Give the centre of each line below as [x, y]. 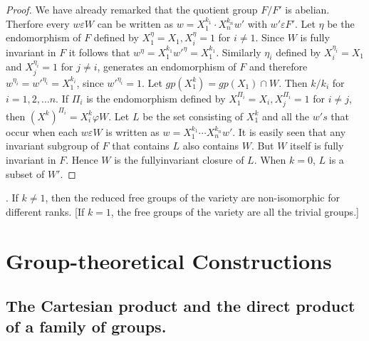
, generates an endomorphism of [167, 67]
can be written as [135, 23]
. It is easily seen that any [289, 131]
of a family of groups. [86, 326]
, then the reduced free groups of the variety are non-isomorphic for [192, 198]
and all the [286, 116]
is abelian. [307, 9]
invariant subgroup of [52, 146]
